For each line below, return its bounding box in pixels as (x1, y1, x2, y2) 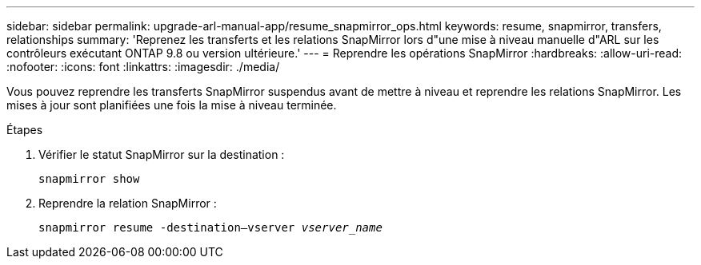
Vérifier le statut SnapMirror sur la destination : (38, 148, 285, 161)
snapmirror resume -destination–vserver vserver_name (38, 221, 383, 234)
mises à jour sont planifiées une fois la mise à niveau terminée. (6, 98, 337, 112)
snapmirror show (38, 172, 140, 185)
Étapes (6, 123, 43, 136)
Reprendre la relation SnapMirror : (38, 196, 217, 210)
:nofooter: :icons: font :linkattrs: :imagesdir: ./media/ (6, 60, 280, 73)
